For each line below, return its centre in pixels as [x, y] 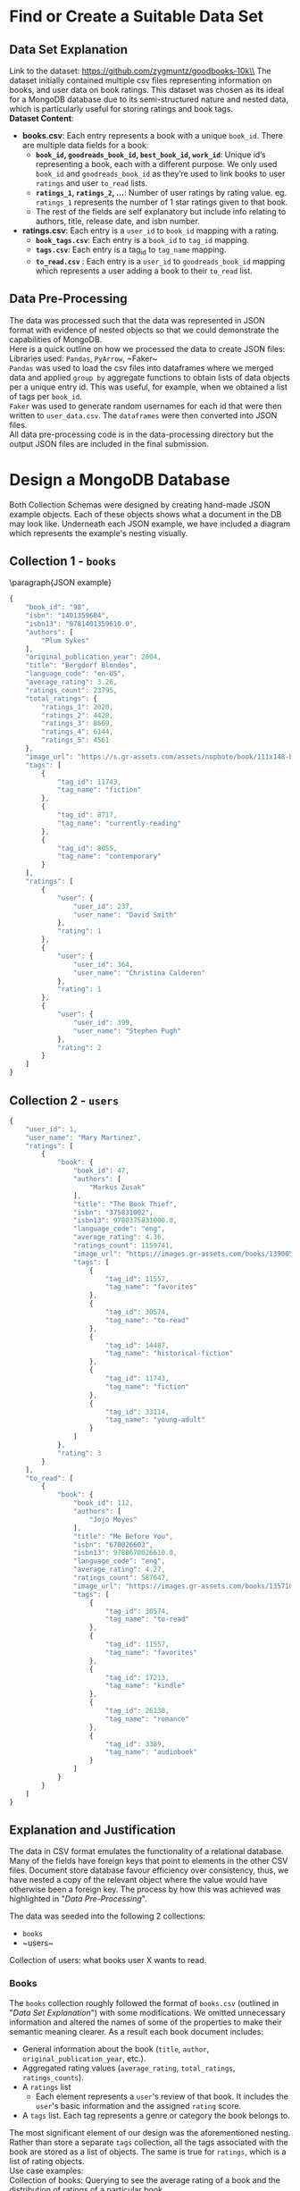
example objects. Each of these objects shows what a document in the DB [146, 514]
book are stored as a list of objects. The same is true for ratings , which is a [148, 2152]
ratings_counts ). [53, 2077]
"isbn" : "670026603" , [113, 1545]
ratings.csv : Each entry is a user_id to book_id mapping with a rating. [150, 231]
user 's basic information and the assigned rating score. [138, 2105]
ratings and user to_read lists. [92, 183]
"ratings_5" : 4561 [75, 740]
